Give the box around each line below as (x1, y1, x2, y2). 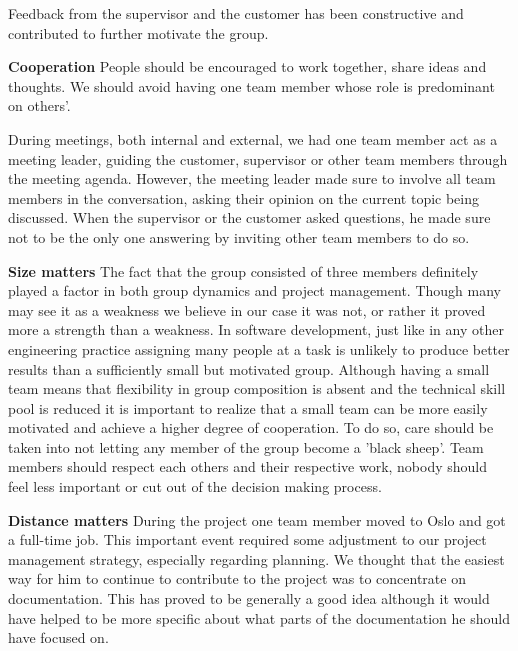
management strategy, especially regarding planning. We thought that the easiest (8, 548, 505, 569)
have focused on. (8, 627, 109, 648)
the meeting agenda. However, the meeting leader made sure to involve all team (8, 168, 496, 189)
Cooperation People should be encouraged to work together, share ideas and (8, 56, 487, 77)
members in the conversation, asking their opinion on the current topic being (8, 187, 480, 208)
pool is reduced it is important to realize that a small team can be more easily (8, 397, 488, 418)
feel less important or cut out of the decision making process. (8, 476, 382, 497)
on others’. (8, 95, 71, 116)
